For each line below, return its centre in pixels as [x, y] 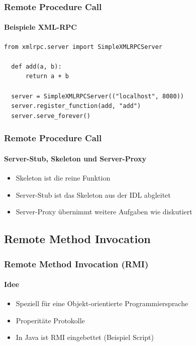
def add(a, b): [36, 66]
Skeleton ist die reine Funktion [63, 178]
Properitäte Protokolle [50, 320]
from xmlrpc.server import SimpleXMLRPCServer [83, 47]
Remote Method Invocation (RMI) [76, 264]
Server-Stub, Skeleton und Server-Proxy [75, 158]
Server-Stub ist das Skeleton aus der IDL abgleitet [93, 194]
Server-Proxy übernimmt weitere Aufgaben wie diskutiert [104, 212]
